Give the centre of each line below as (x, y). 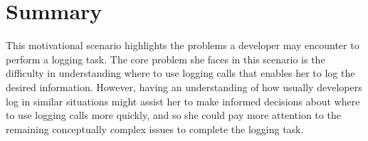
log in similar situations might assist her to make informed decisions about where (183, 101)
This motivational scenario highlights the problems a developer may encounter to (183, 45)
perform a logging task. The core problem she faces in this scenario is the (165, 59)
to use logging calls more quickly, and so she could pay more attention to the (173, 115)
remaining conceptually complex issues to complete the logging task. (155, 129)
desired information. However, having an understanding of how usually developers (184, 87)
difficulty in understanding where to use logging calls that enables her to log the (180, 73)
